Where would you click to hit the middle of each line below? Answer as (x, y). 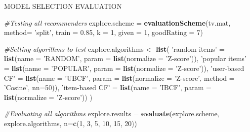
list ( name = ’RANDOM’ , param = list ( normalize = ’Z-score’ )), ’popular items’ (125, 58)
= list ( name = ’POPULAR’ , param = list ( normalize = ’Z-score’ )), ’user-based (124, 68)
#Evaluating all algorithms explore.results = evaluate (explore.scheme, (112, 114)
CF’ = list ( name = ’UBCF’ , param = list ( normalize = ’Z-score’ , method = (119, 78)
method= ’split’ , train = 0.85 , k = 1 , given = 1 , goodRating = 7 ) (104, 32)
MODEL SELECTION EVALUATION (63, 6)
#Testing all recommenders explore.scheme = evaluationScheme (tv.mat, (117, 22)
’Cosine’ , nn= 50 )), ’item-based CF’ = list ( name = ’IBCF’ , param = (108, 87)
